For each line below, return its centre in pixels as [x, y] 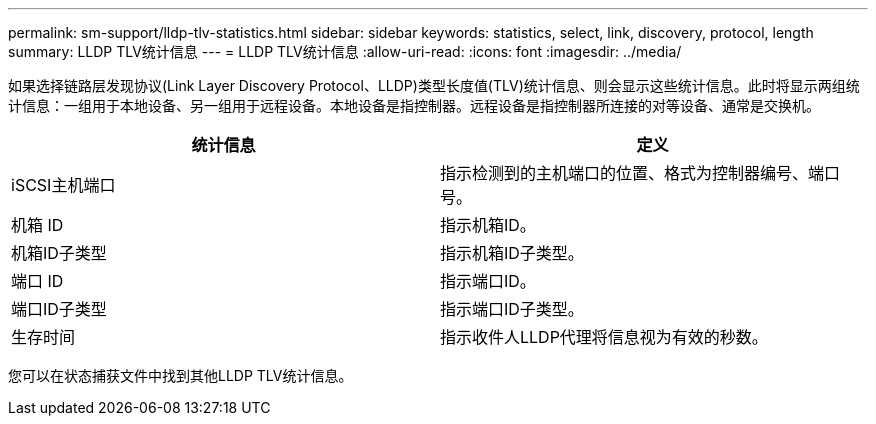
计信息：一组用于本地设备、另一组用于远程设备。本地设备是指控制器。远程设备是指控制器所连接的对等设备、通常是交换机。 [414, 105]
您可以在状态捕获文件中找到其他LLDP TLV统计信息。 [180, 375]
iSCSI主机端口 [63, 185]
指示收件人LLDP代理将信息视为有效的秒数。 [604, 337]
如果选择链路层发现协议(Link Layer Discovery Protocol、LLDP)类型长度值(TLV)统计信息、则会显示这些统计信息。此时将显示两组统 [434, 85]
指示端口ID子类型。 [512, 309]
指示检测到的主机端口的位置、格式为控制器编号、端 [632, 173]
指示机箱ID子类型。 [512, 253]
